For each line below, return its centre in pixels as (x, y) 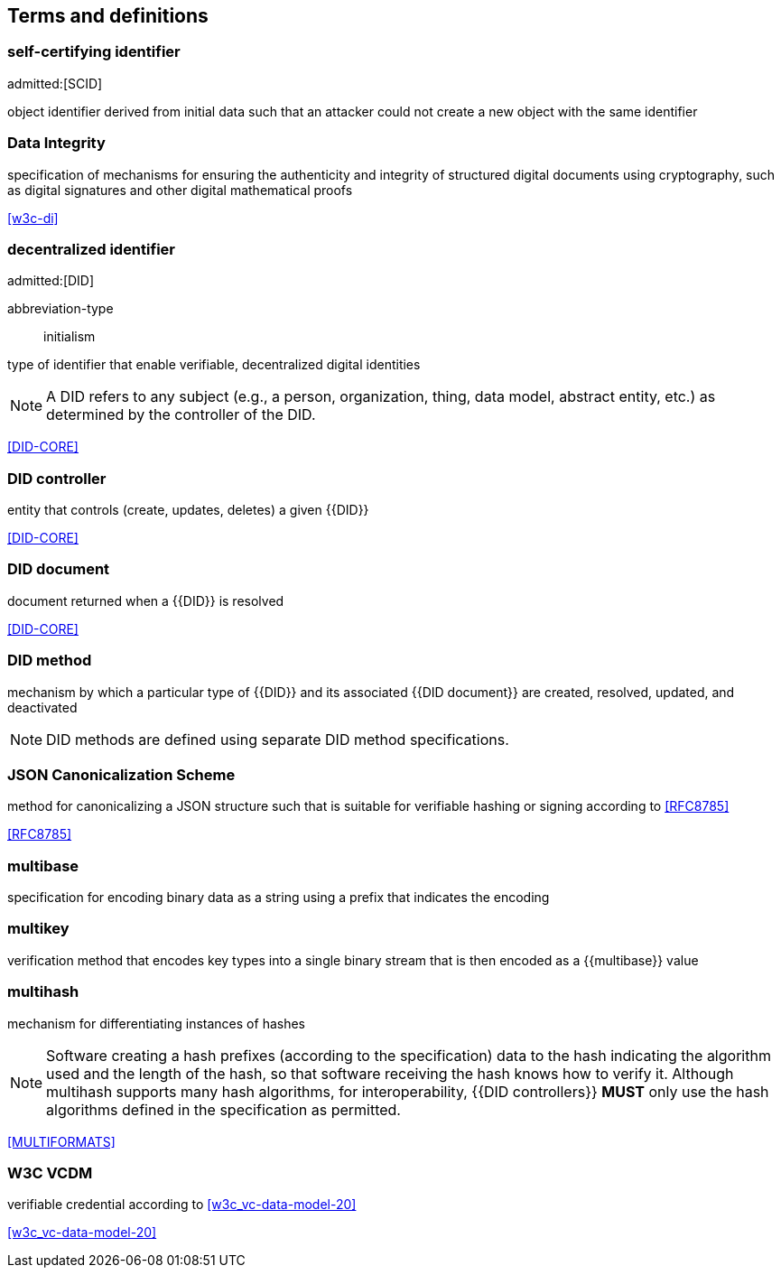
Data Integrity (56, 143)
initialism (70, 337)
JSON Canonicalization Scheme (121, 774)
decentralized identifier (91, 249)
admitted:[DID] (51, 281)
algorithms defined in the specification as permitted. (223, 1109)
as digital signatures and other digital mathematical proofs (180, 190)
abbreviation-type (60, 309)
